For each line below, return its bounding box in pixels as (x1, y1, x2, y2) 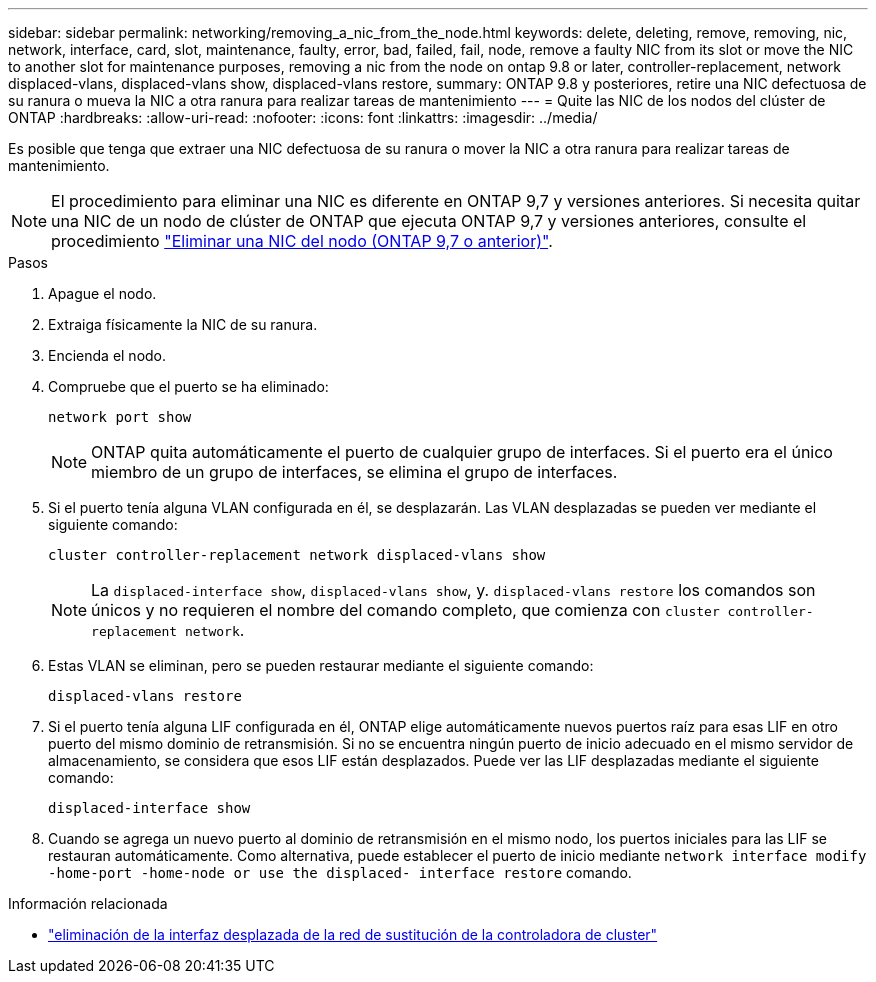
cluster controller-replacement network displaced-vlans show (48, 547, 546, 563)
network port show (48, 409, 192, 425)
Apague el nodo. (48, 285, 157, 302)
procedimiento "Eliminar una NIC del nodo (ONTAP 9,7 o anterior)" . (51, 231, 553, 251)
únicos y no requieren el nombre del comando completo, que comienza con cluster (91, 600, 720, 620)
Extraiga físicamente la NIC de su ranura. (48, 316, 318, 333)
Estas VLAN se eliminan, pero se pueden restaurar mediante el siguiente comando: (48, 657, 594, 674)
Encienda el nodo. (48, 347, 167, 364)
